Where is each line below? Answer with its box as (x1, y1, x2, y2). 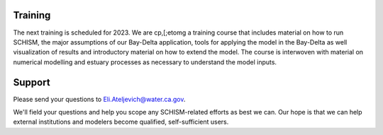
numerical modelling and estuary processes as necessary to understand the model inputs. (13, 57, 277, 66)
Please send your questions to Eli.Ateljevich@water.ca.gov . (13, 95, 186, 103)
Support (13, 76, 50, 88)
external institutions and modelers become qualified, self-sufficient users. (13, 117, 229, 127)
